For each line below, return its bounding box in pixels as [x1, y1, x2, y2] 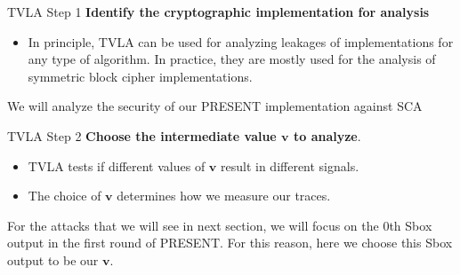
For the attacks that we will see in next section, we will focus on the [7, 216, 379, 234]
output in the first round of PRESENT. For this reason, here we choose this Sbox [7, 233, 453, 252]
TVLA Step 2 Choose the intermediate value [7, 126, 277, 145]
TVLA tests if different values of [28, 156, 206, 175]
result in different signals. [221, 156, 359, 175]
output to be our [7, 250, 99, 269]
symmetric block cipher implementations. [28, 67, 253, 85]
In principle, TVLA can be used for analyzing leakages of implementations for [28, 32, 454, 51]
